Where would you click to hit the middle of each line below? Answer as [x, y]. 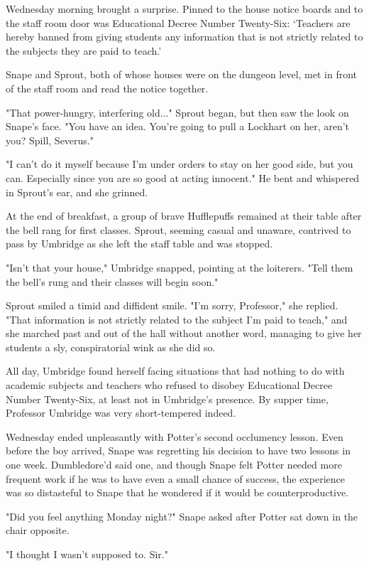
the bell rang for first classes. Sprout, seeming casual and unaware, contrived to [178, 229]
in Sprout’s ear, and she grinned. [77, 192]
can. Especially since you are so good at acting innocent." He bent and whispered [183, 177]
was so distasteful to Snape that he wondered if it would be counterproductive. [177, 492]
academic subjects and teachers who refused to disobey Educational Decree [169, 385]
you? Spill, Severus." [50, 140]
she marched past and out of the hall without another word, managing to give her [184, 333]
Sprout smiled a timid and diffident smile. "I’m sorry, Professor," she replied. [172, 305]
